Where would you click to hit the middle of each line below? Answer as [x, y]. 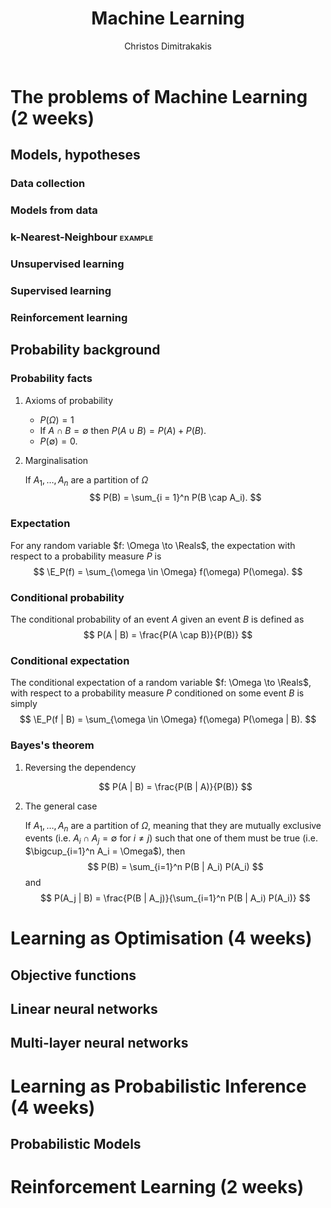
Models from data [54, 210]
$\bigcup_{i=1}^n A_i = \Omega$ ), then [105, 851]
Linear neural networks [84, 1009]
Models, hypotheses [75, 155]
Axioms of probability [69, 400]
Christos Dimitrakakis [168, 46]
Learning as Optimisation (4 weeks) [161, 938]
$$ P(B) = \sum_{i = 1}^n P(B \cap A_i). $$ [175, 498]
